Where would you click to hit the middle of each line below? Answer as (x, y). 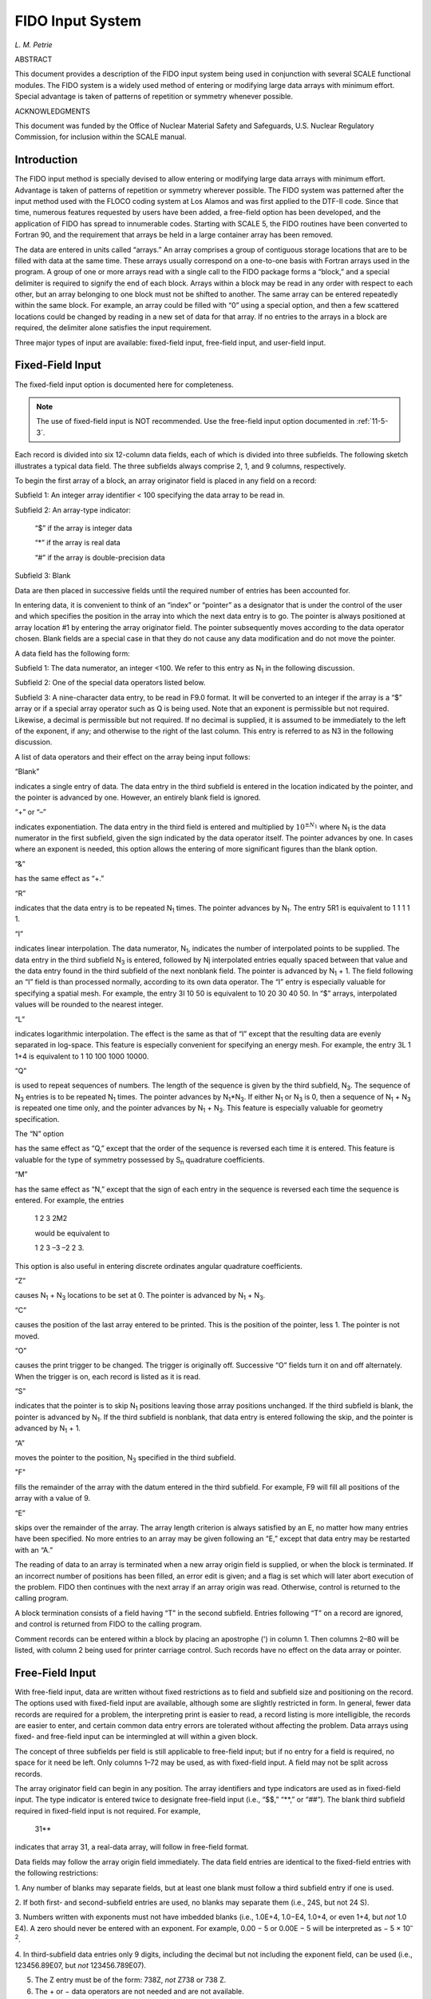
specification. (37, 1119)
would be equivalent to (72, 1233)
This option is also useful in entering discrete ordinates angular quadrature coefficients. (158, 1266)
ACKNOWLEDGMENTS (53, 111)
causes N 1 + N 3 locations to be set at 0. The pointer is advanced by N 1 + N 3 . (140, 1297)
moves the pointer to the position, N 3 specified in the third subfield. (125, 1458)
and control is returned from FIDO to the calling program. (109, 1624)
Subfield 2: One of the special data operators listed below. (110, 683)
